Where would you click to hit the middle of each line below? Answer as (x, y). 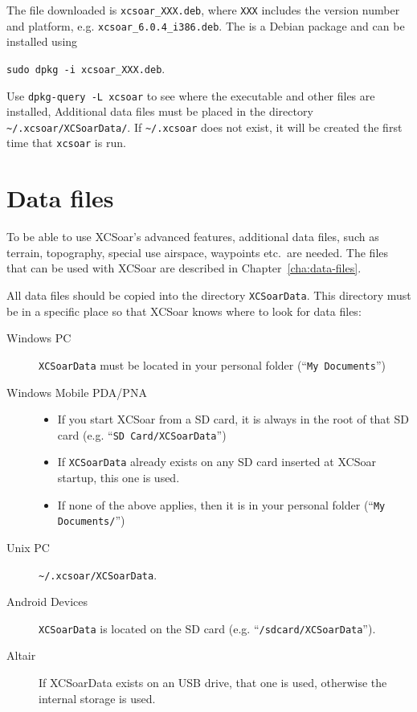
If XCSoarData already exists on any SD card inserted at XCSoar (217, 462)
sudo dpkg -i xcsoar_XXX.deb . (86, 68)
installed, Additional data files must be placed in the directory (160, 111)
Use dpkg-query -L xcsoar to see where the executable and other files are (191, 95)
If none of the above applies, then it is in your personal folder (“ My (221, 504)
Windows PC (39, 338)
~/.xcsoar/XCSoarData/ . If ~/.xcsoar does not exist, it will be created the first (204, 127)
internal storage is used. (97, 698)
